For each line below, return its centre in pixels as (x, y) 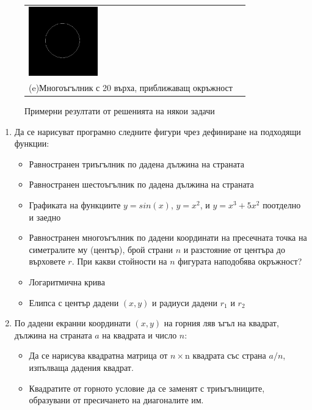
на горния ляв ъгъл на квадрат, (221, 323)
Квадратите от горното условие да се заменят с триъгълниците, (147, 388)
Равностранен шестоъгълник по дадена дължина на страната (141, 184)
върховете (47, 261)
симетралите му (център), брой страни (101, 249)
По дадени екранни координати (72, 323)
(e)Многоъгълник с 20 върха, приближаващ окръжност (131, 87)
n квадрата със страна (226, 355)
